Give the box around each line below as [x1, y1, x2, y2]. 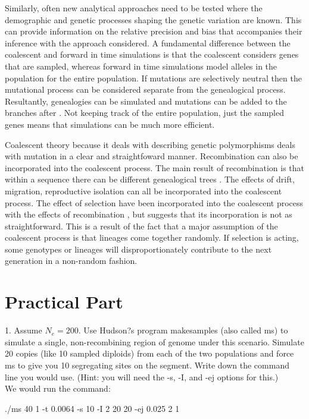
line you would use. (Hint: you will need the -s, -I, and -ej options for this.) [5, 370, 279, 383]
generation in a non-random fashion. [5, 254, 138, 267]
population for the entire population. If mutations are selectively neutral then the [5, 71, 302, 84]
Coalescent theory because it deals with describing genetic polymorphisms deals [5, 138, 295, 150]
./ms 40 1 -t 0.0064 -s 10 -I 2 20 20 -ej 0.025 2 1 [5, 402, 180, 414]
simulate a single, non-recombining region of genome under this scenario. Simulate [5, 335, 304, 348]
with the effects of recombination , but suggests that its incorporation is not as [5, 208, 292, 220]
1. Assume [5, 324, 42, 336]
